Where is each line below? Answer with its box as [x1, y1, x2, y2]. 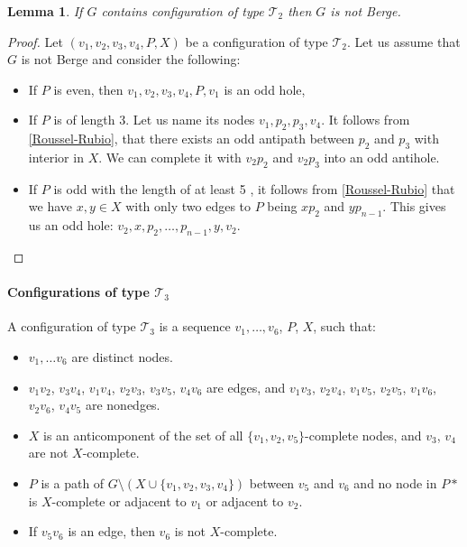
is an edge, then [68, 522, 155, 541]
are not [28, 443, 69, 462]
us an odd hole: [28, 216, 114, 235]
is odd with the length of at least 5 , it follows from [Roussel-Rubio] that [53, 179, 455, 198]
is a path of [41, 473, 105, 492]
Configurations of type [7, 283, 150, 301]
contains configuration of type [101, 2, 264, 20]
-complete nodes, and [305, 425, 422, 444]
